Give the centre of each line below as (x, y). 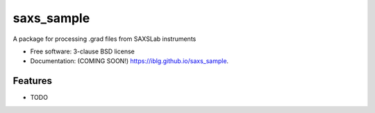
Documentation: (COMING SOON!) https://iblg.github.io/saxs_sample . (130, 61)
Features (32, 81)
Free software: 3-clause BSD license (82, 51)
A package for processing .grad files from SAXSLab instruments (105, 39)
